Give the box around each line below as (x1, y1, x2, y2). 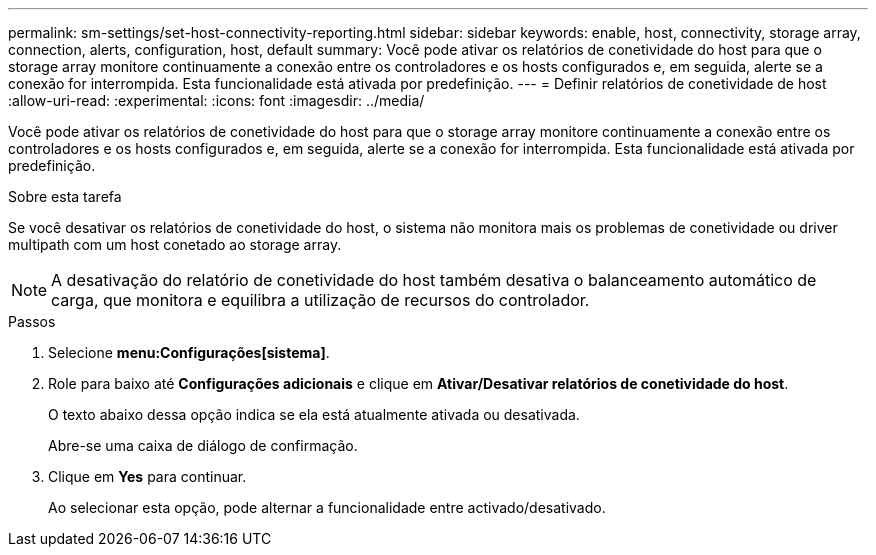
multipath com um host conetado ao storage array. (8, 236, 342, 253)
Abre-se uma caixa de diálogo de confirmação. (48, 437, 358, 454)
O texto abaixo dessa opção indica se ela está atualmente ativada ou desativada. (48, 406, 580, 423)
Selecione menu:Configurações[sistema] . (48, 344, 330, 361)
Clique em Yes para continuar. (48, 468, 247, 485)
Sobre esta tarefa (8, 188, 122, 205)
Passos (8, 313, 56, 330)
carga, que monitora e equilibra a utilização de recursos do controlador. (51, 290, 590, 310)
